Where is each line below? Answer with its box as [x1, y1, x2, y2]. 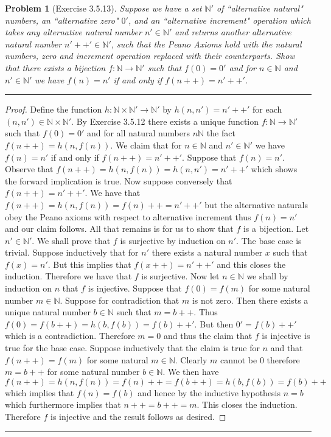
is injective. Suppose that [88, 282, 182, 295]
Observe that [5, 163, 54, 175]
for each [253, 103, 282, 116]
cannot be [220, 353, 257, 366]
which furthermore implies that [5, 398, 121, 411]
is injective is [262, 329, 310, 342]
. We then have [162, 365, 219, 378]
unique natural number [5, 306, 91, 318]
